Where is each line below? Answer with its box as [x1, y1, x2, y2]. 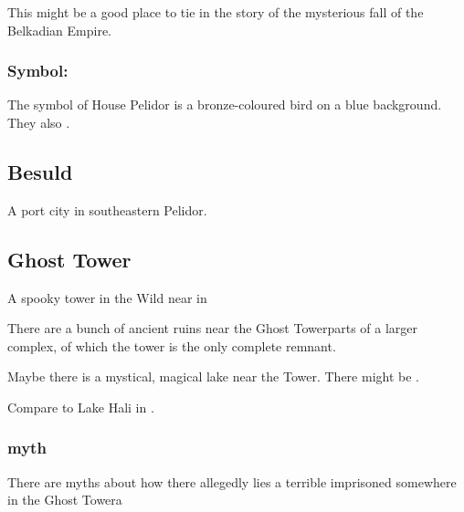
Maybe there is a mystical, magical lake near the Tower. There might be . [7, 367, 419, 386]
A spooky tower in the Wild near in [7, 287, 207, 307]
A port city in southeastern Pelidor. [7, 200, 207, 219]
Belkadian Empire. [7, 20, 112, 39]
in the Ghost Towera [7, 490, 122, 509]
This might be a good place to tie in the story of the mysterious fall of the [7, 3, 424, 21]
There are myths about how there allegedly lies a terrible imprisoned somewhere [7, 472, 457, 491]
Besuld [7, 157, 73, 185]
